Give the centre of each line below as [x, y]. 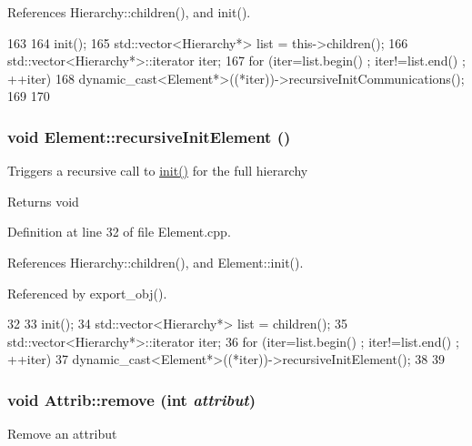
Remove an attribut [62, 434]
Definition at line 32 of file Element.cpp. [119, 232]
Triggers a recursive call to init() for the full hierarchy [158, 171]
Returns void [43, 201]
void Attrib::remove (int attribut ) [131, 399]
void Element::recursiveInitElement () [149, 136]
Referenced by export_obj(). [87, 293]
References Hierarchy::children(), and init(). [129, 12]
